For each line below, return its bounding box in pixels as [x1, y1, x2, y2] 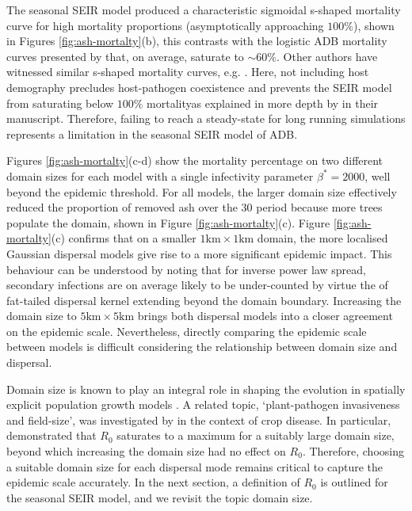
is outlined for [320, 474, 388, 490]
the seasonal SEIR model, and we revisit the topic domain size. [6, 489, 313, 505]
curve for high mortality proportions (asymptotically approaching [6, 17, 324, 33]
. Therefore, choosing [302, 443, 404, 460]
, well [364, 167, 391, 184]
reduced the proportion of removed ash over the [6, 199, 238, 215]
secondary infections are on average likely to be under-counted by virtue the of [6, 276, 388, 293]
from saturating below [6, 94, 114, 111]
